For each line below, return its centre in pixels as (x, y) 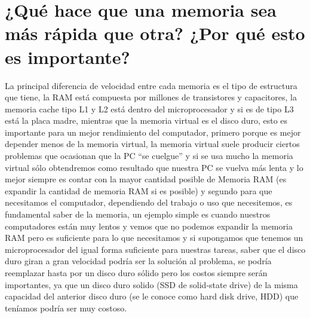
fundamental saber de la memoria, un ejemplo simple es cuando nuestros (138, 214)
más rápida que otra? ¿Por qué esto (155, 33)
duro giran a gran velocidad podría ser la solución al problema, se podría (138, 261)
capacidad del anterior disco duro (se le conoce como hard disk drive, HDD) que (152, 296)
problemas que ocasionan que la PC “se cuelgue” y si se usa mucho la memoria (149, 156)
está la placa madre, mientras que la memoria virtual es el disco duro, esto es (146, 120)
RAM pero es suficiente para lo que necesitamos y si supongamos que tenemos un (154, 238)
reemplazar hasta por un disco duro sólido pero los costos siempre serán (136, 273)
